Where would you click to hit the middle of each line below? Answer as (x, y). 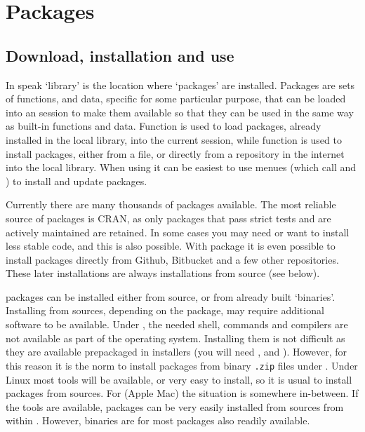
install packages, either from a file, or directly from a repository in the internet (175, 153)
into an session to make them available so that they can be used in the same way (180, 112)
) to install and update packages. (77, 181)
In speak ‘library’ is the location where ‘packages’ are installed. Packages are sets (180, 85)
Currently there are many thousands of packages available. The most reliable (171, 204)
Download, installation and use (120, 55)
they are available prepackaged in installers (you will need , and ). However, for (177, 352)
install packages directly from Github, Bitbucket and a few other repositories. (172, 259)
